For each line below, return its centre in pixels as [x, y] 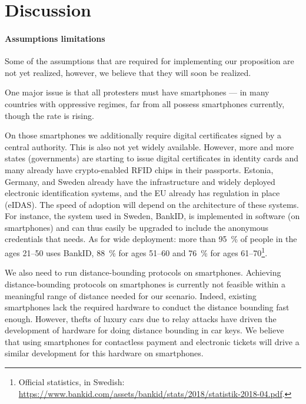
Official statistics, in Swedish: [71, 382]
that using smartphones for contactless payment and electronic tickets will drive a [152, 341]
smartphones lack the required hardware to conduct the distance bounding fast [147, 307]
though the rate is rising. [49, 115]
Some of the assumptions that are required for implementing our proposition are [149, 61]
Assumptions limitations [55, 38]
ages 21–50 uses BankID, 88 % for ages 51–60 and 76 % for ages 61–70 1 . [136, 252]
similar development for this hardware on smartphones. [104, 353]
